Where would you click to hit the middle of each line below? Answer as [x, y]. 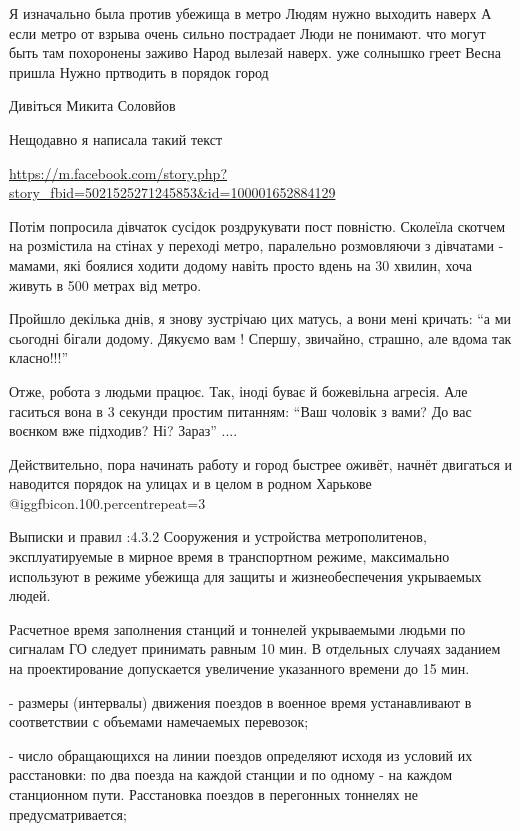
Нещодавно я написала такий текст [116, 138]
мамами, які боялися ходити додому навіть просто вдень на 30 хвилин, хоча [240, 264]
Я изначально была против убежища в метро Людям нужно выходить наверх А [250, 13]
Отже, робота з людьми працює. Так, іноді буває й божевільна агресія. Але [238, 390]
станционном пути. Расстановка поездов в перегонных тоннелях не [213, 794]
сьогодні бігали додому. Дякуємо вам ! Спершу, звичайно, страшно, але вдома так [260, 337]
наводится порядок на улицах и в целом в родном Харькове [190, 483]
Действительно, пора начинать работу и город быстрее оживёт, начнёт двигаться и [261, 463]
